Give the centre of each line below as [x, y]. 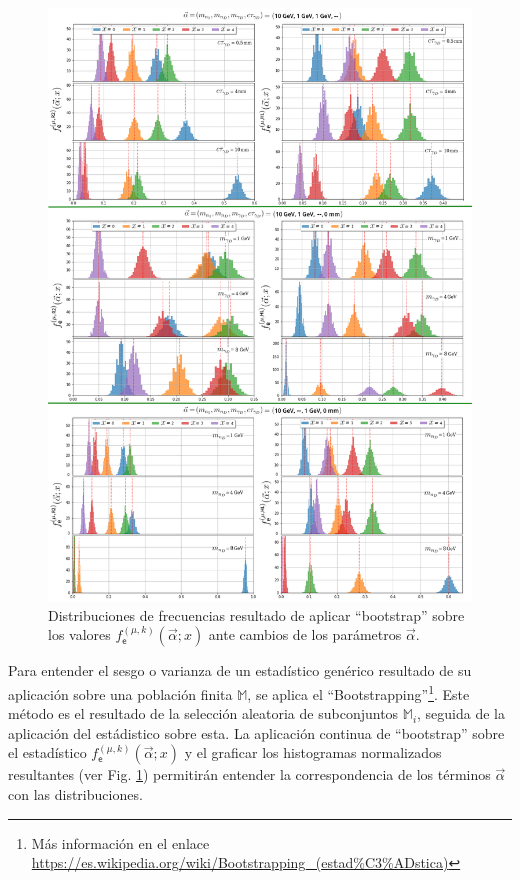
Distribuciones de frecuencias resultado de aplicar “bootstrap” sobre [256, 614]
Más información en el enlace [120, 842]
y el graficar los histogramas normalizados [313, 752]
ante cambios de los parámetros [305, 634]
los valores [79, 634]
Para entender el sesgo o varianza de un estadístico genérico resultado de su [240, 670]
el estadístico [47, 752]
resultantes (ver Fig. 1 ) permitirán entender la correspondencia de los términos [249, 774]
